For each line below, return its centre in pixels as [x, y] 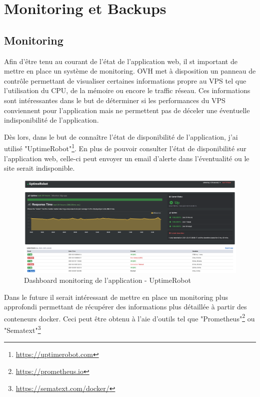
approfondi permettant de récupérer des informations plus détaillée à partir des [125, 307]
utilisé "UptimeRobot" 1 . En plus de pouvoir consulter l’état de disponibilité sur [125, 147]
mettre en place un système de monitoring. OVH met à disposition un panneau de [130, 71]
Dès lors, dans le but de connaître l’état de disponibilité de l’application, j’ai [121, 136]
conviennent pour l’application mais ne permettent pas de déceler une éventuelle [127, 110]
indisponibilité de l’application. [51, 120]
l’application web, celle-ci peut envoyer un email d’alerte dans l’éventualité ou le [127, 158]
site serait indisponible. [39, 168]
